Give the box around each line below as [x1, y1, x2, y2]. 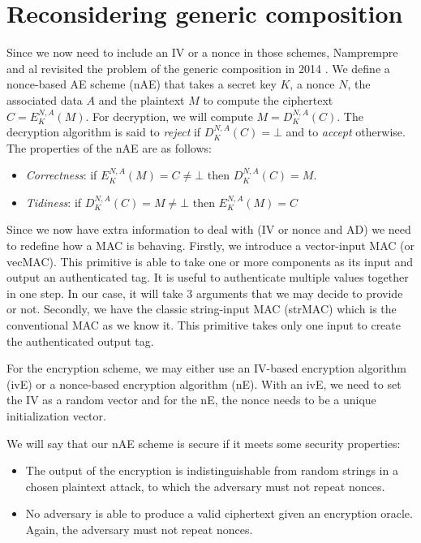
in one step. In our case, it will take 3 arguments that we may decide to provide [6, 284, 403, 301]
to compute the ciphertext [203, 91, 333, 108]
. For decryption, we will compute [85, 107, 253, 124]
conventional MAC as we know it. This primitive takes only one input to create [6, 317, 401, 334]
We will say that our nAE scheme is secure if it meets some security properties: [6, 434, 401, 451]
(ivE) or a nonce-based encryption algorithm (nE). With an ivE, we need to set [6, 375, 402, 392]
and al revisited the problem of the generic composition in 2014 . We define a [6, 59, 390, 76]
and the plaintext [98, 91, 185, 108]
